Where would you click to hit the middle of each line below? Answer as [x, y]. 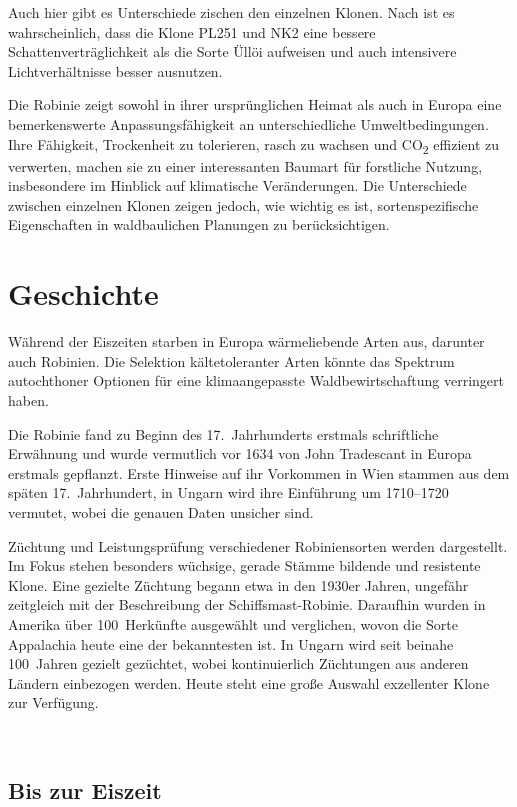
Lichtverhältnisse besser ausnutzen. [115, 70]
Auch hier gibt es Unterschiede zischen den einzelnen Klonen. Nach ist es [231, 12]
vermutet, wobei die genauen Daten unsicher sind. [161, 511]
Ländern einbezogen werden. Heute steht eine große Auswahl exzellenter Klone [249, 682]
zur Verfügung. [53, 702]
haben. [28, 399]
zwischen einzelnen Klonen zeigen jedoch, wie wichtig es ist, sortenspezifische [243, 204]
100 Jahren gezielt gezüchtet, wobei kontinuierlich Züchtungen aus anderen [238, 663]
